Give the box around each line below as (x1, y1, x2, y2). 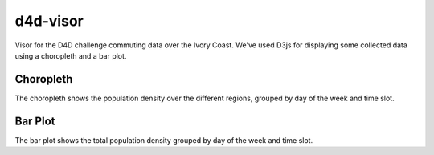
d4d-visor (14, 12, 84, 30)
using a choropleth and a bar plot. (14, 51, 127, 60)
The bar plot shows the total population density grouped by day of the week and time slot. (14, 135, 313, 145)
